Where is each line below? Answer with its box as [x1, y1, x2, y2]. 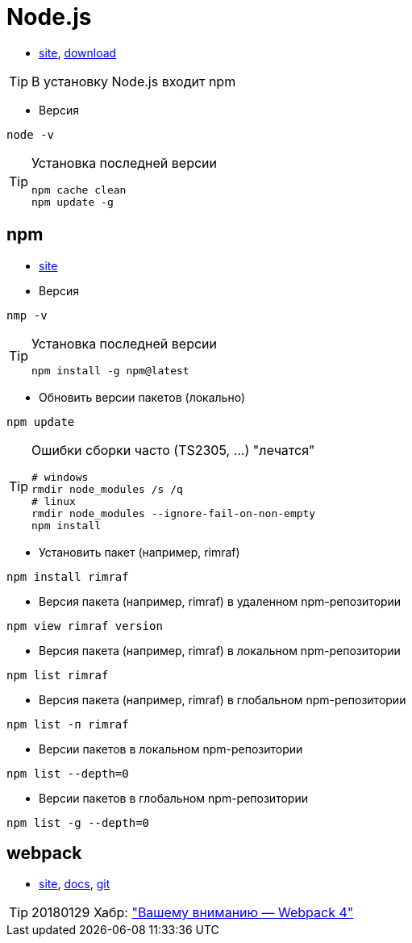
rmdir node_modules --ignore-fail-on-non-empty [31, 507, 316, 519]
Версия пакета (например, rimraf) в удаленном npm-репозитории [39, 594, 402, 608]
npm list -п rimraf [6, 717, 129, 731]
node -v [6, 127, 55, 141]
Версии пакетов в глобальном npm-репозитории [39, 791, 308, 805]
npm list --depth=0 [6, 766, 129, 780]
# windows [31, 470, 89, 483]
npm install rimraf [6, 570, 129, 583]
